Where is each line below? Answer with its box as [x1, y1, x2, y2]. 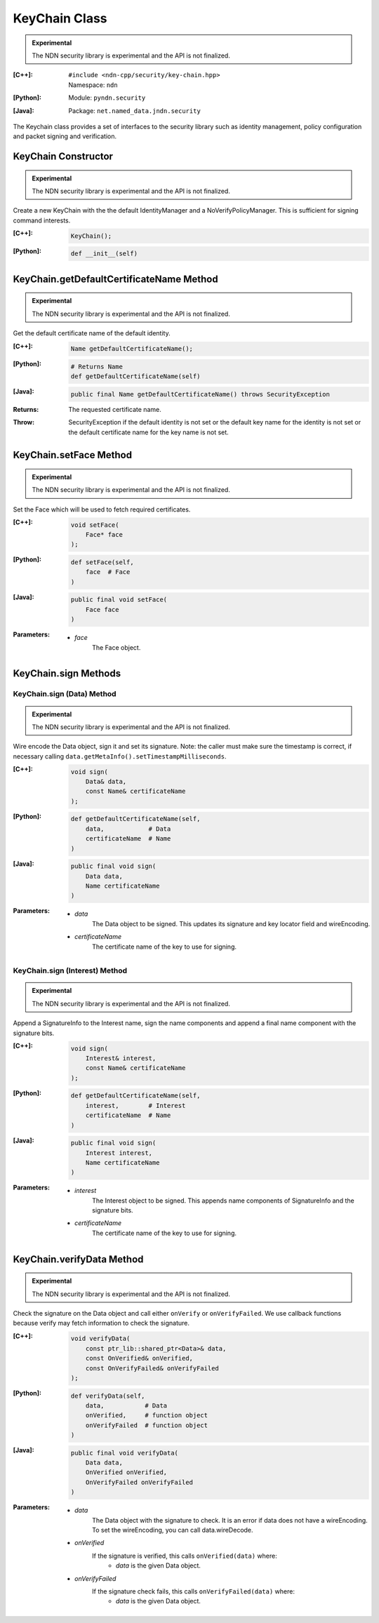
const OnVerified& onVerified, [85, 1354, 193, 1363]
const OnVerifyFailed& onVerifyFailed [85, 1364, 219, 1372]
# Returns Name [70, 362, 123, 370]
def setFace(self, [70, 559, 134, 566]
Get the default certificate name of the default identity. [13, 329, 171, 338]
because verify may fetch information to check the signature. [13, 1319, 189, 1328]
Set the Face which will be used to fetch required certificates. [13, 505, 191, 514]
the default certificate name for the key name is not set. [68, 428, 230, 436]
